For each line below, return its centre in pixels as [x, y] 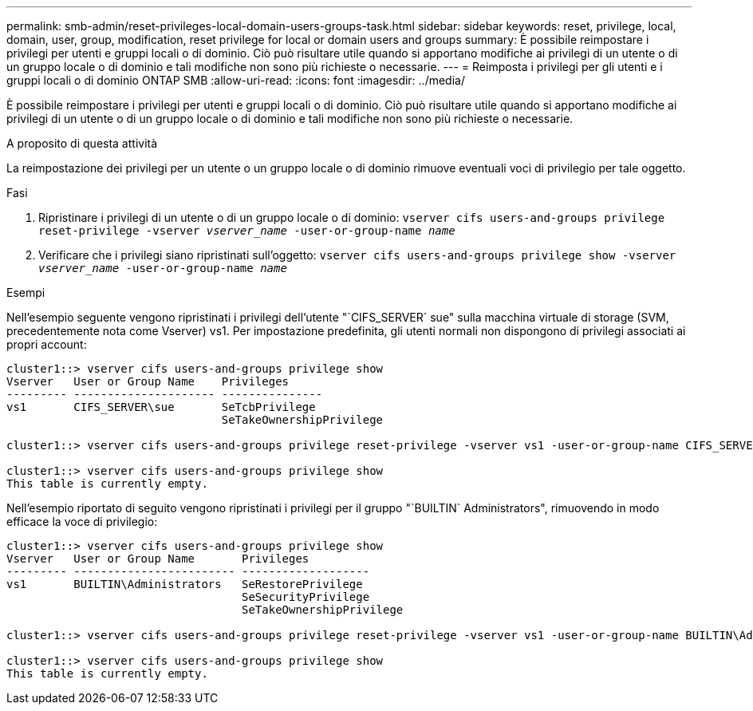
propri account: [47, 344]
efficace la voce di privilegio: [82, 521]
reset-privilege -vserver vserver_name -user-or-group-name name [247, 231]
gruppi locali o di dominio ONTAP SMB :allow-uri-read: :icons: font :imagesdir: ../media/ [236, 80]
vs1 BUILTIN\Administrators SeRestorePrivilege [185, 584]
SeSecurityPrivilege [306, 597]
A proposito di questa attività [82, 143]
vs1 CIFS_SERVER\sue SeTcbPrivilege [161, 407]
